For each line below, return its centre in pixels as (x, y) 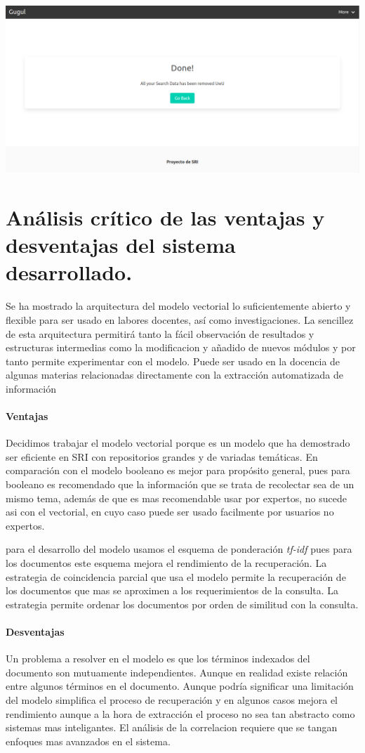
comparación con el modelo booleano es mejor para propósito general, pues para (178, 470)
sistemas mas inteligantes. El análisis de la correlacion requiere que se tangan (172, 727)
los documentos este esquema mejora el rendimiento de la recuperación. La (166, 563)
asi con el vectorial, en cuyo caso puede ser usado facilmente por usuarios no (170, 512)
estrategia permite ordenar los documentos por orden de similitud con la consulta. (182, 604)
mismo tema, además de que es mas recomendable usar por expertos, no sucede (176, 498)
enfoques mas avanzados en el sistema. (88, 741)
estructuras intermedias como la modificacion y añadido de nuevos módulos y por (181, 347)
